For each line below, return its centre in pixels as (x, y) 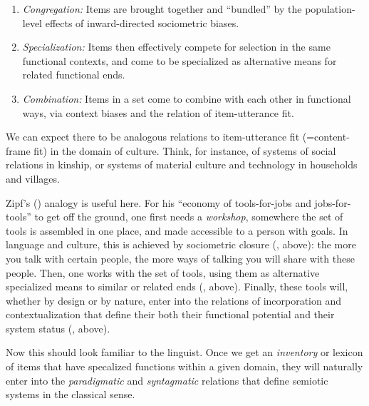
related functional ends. (74, 75)
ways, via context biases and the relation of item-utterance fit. (158, 112)
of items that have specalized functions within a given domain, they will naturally (184, 366)
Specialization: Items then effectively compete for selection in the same (176, 47)
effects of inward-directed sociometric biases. (142, 22)
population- (330, 9)
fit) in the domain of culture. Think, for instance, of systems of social (185, 150)
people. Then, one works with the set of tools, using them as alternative (163, 272)
